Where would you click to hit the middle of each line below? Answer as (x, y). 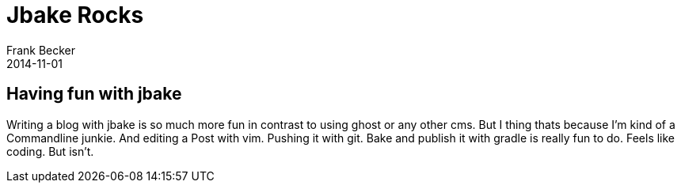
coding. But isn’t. (50, 151)
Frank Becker (41, 50)
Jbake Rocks (75, 15)
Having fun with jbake (94, 94)
